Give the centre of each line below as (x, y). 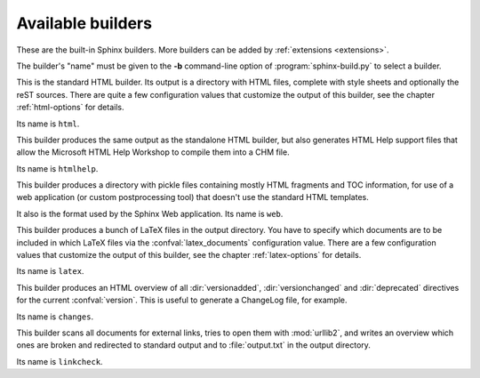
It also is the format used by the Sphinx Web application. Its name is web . (150, 213)
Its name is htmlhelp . (57, 168)
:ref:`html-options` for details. (70, 108)
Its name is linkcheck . (60, 361)
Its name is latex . (50, 271)
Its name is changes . (55, 317)
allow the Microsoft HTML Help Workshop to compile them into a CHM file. (153, 152)
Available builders (84, 23)
